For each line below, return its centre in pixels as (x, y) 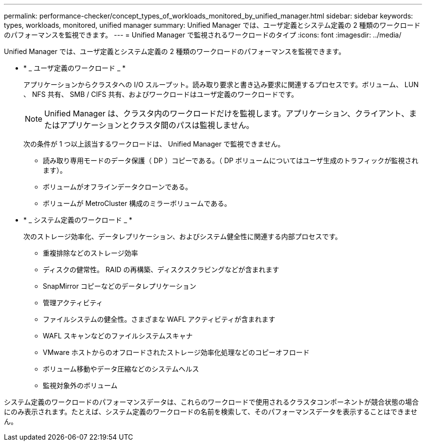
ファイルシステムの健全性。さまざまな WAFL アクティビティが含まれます (159, 319)
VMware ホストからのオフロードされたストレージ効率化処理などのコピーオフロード (176, 352)
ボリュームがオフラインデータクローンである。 (117, 187)
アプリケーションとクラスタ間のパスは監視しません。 (157, 125)
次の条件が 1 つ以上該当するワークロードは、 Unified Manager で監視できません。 (154, 144)
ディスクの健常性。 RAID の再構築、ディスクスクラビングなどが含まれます (161, 269)
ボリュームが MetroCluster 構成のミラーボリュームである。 (137, 203)
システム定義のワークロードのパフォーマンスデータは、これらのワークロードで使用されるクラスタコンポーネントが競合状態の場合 (212, 402)
